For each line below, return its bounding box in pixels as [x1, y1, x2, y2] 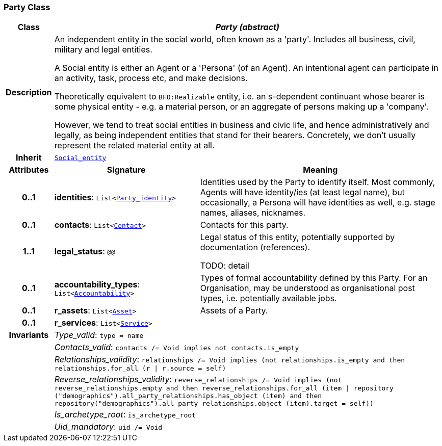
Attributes [9, 165, 49, 175]
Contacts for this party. [200, 220, 289, 230]
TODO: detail [200, 260, 249, 271]
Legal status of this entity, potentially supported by [200, 232, 395, 243]
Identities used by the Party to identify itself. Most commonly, [200, 177, 435, 188]
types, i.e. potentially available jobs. [200, 293, 337, 304]
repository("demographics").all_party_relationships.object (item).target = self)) [54, 400, 374, 408]
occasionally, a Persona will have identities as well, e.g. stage [200, 197, 435, 208]
